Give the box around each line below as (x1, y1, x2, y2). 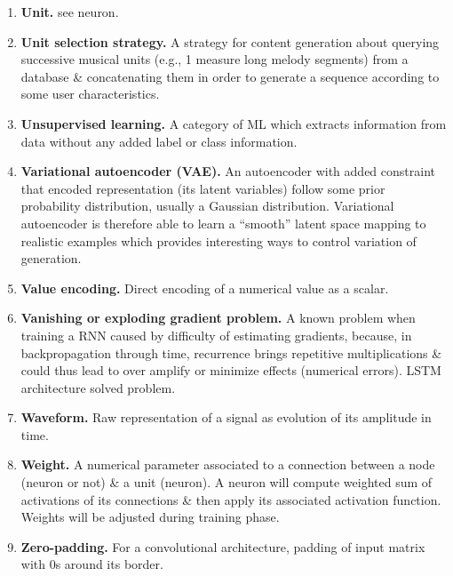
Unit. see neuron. (20, 3, 119, 20)
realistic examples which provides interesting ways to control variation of (20, 231, 417, 250)
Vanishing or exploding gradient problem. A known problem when (20, 308, 416, 327)
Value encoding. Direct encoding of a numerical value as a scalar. (20, 278, 389, 297)
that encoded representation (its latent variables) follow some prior (20, 179, 385, 197)
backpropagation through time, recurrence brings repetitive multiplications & (20, 343, 442, 362)
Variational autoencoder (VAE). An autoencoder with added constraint (20, 162, 435, 180)
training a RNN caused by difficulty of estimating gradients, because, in (20, 325, 412, 344)
